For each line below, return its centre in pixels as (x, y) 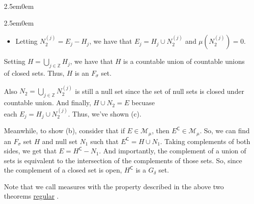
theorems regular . (31, 196)
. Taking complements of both (205, 141)
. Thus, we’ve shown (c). (105, 113)
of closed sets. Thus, (34, 73)
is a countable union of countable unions (184, 61)
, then (160, 131)
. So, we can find (225, 131)
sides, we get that (30, 151)
